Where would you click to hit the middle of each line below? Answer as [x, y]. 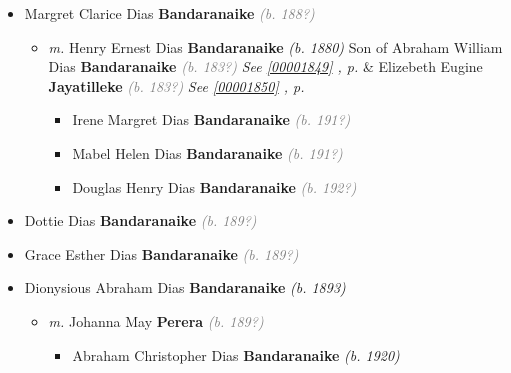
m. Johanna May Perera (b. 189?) [156, 320]
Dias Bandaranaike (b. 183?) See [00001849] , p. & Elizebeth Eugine [265, 66]
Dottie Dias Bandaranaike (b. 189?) [140, 220]
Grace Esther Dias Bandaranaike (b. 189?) [161, 253]
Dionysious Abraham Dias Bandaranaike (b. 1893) [185, 287]
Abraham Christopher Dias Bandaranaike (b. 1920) [236, 354]
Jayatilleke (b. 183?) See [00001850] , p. [176, 85]
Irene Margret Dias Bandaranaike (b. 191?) [211, 119]
